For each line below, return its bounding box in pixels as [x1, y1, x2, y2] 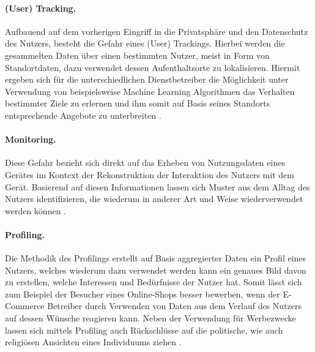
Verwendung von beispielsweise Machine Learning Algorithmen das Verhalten [5, 84, 295, 97]
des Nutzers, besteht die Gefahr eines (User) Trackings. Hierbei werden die [5, 37, 285, 50]
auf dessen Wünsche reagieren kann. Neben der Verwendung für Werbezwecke [5, 312, 296, 324]
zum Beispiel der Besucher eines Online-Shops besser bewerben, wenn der [5, 287, 280, 300]
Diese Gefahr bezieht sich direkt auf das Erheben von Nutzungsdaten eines [5, 156, 285, 169]
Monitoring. [5, 133, 56, 146]
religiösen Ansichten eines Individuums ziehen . [5, 335, 182, 348]
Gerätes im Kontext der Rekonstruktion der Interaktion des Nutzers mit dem [5, 168, 294, 181]
